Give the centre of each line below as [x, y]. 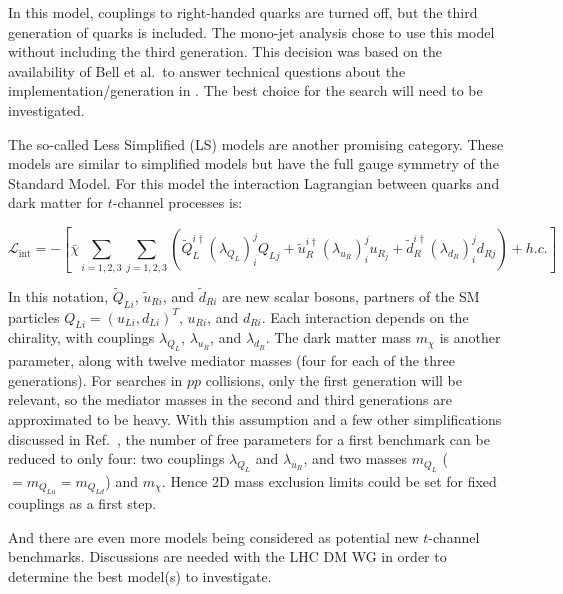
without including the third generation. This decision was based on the [225, 51]
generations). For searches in [95, 379]
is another [470, 337]
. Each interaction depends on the [365, 316]
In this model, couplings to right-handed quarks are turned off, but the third [243, 12]
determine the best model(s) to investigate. [140, 576]
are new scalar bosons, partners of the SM [351, 295]
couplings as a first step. [82, 503]
